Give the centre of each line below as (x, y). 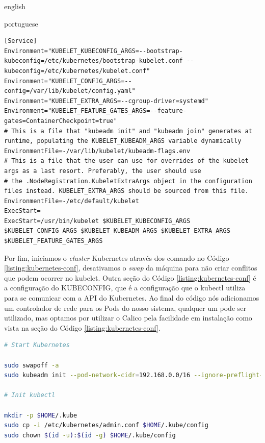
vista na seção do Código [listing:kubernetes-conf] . (82, 327)
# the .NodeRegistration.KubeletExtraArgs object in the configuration (128, 181)
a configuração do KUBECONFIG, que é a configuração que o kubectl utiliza (125, 288)
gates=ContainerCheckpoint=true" (61, 121)
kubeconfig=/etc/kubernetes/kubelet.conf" (77, 71)
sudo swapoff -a (32, 365)
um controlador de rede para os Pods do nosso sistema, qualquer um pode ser (125, 307)
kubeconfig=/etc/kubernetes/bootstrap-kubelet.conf (94, 61)
